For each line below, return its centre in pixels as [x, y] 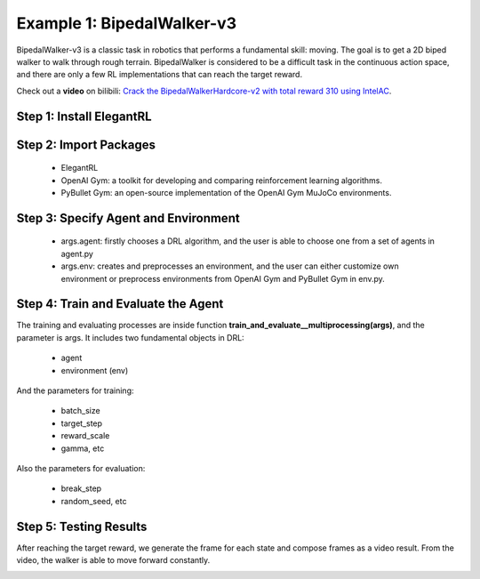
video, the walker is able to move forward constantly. [113, 560]
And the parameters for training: [75, 390]
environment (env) [95, 370]
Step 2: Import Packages [86, 145]
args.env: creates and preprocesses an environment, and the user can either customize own [230, 266]
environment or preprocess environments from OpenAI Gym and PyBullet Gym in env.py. [223, 278]
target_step [81, 423]
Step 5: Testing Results [82, 526]
